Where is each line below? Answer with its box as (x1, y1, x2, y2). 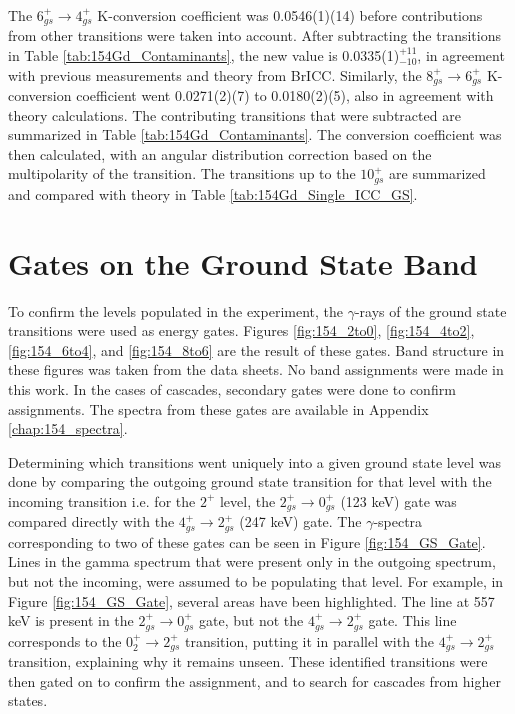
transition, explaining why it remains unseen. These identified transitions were (8, 651, 488, 672)
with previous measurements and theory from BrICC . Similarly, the (8, 64, 422, 85)
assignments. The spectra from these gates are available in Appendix (8, 398, 429, 419)
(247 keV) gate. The (239, 511, 362, 532)
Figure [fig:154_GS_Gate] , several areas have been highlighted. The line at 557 (8, 590, 495, 611)
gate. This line (368, 610, 457, 631)
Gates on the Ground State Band (8, 242, 478, 283)
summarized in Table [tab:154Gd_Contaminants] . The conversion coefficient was (8, 124, 502, 145)
